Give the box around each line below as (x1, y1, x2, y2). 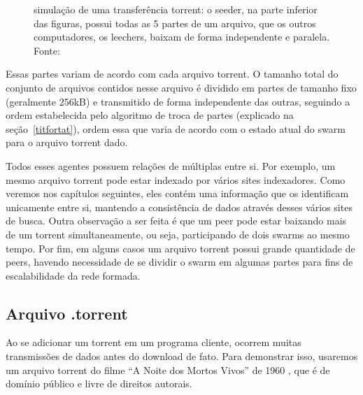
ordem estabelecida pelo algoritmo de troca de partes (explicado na (6, 108, 294, 122)
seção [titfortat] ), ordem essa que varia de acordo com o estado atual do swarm (6, 121, 346, 136)
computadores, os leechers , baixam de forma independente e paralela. (34, 29, 330, 44)
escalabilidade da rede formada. (6, 268, 141, 282)
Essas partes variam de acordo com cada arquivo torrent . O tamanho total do (6, 66, 339, 81)
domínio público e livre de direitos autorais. (6, 376, 192, 391)
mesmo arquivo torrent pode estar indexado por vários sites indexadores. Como (6, 172, 346, 187)
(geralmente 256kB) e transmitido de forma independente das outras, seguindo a (6, 94, 350, 108)
